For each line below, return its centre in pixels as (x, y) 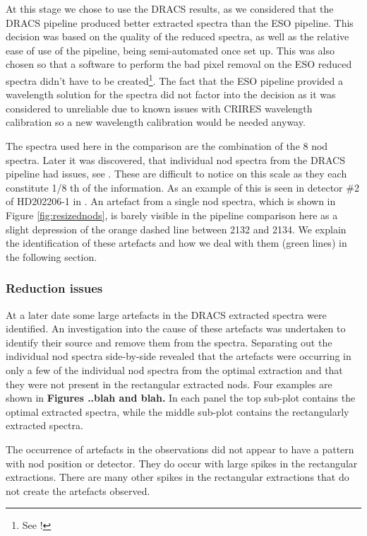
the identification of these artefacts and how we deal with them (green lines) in (176, 243)
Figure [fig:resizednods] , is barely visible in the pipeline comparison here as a (172, 215)
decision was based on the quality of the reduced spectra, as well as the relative (178, 36)
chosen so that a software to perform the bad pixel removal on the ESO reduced (179, 64)
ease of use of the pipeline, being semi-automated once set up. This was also (170, 50)
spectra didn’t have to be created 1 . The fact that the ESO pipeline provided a (174, 79)
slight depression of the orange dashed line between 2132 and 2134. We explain (176, 229)
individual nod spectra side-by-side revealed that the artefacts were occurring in (179, 356)
